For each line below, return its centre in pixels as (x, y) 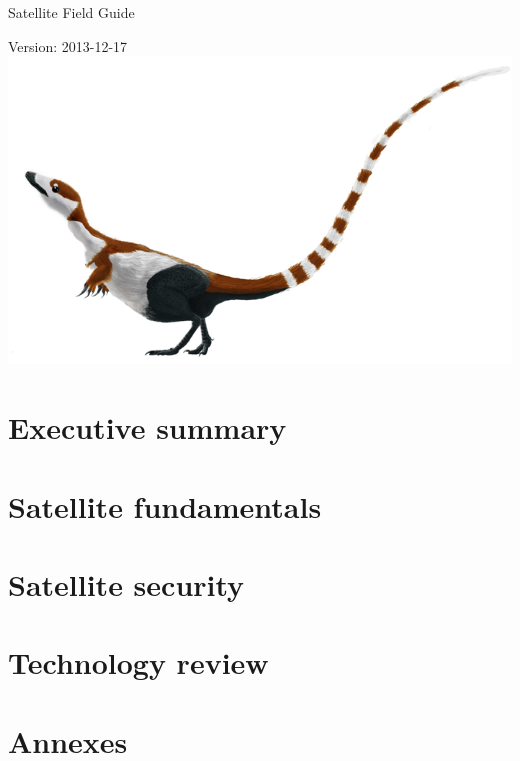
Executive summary (147, 427)
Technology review (138, 662)
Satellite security (126, 583)
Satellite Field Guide (71, 12)
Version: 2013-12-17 (68, 45)
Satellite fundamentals (165, 505)
